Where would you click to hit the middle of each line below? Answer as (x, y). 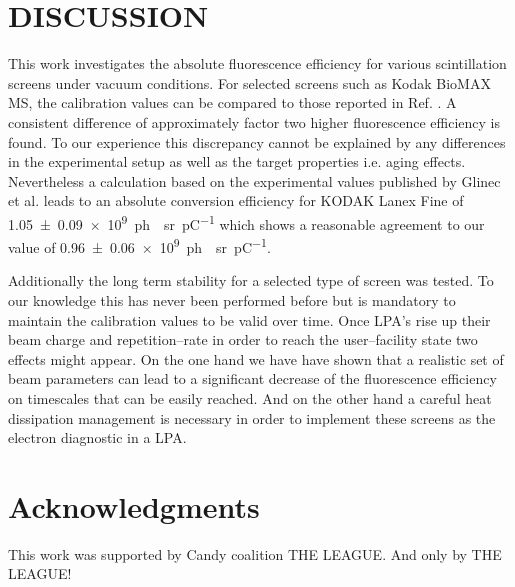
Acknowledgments (134, 505)
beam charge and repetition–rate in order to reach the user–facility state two (243, 339)
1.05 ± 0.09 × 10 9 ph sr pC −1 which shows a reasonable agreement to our (246, 222)
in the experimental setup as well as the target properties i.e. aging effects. (237, 161)
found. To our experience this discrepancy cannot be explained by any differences (257, 141)
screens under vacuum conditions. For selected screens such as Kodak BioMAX (249, 82)
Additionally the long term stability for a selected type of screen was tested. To (251, 280)
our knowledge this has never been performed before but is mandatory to (232, 299)
